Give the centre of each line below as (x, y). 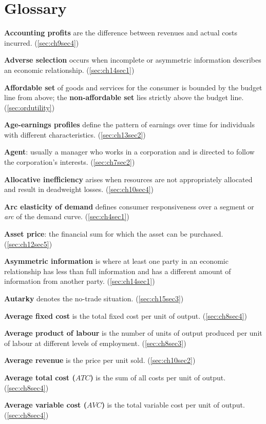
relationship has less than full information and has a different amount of (118, 271)
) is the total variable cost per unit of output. (173, 405)
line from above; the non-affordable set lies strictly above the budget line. (124, 97)
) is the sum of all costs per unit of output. (158, 377)
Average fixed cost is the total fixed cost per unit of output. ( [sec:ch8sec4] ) (126, 315)
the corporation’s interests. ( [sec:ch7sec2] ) (70, 162)
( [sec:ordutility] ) (30, 107)
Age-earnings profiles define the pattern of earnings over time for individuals (129, 124)
